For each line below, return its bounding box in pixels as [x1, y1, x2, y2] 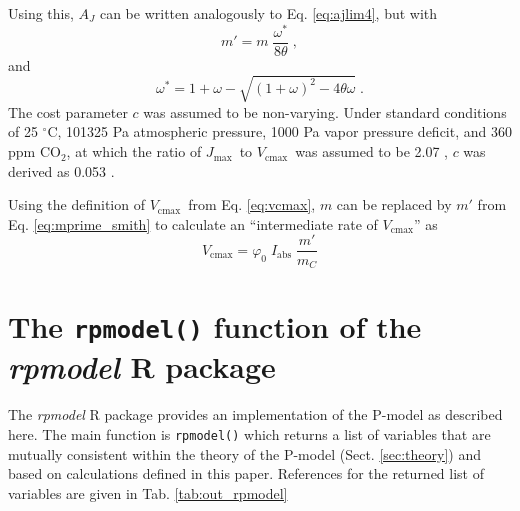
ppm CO [8, 141, 61, 162]
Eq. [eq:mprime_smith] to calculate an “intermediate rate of [8, 213, 378, 234]
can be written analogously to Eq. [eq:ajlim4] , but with [99, 3, 438, 23]
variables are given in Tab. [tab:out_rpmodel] [8, 482, 288, 503]
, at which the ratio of [66, 141, 202, 162]
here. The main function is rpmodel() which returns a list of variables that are [8, 423, 491, 444]
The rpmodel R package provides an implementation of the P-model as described [8, 404, 503, 425]
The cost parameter [8, 101, 128, 122]
